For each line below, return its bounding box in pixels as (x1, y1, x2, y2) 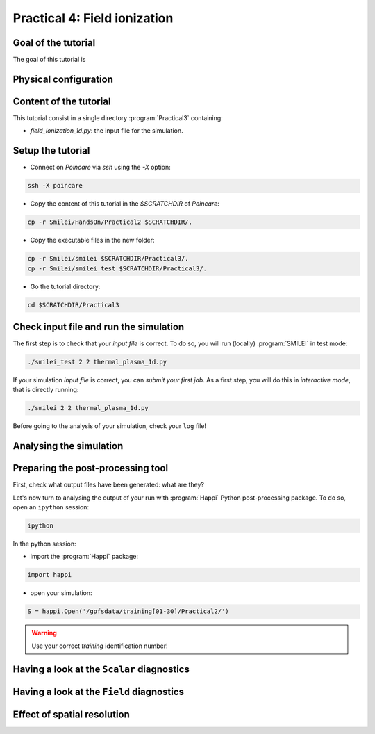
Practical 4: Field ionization (12, 10, 174, 26)
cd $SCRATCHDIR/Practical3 (27, 301, 119, 309)
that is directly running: (12, 386, 79, 394)
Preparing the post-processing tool (12, 462, 169, 474)
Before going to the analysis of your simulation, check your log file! (12, 422, 207, 430)
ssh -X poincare (27, 181, 83, 190)
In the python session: (12, 539, 76, 548)
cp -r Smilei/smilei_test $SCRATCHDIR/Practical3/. (27, 264, 208, 272)
